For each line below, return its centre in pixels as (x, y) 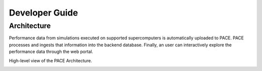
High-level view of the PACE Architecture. (50, 60)
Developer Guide (43, 13)
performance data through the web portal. (51, 52)
